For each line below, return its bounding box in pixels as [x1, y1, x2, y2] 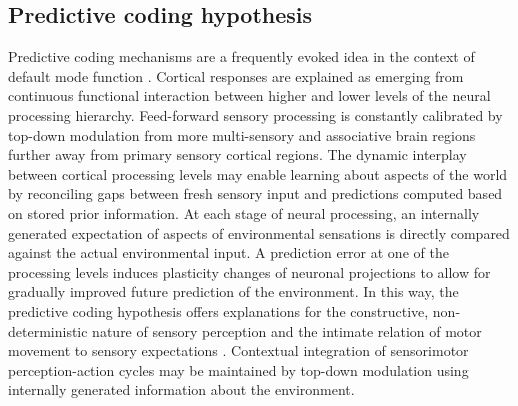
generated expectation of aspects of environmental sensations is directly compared [8, 222, 510, 243]
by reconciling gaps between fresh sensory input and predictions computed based [8, 183, 503, 204]
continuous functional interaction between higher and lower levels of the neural [8, 85, 491, 106]
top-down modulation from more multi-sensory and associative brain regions [8, 124, 476, 145]
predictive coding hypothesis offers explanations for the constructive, [8, 300, 429, 321]
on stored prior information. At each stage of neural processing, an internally [8, 202, 480, 223]
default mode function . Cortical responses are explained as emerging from [8, 65, 464, 86]
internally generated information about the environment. [8, 379, 355, 400]
